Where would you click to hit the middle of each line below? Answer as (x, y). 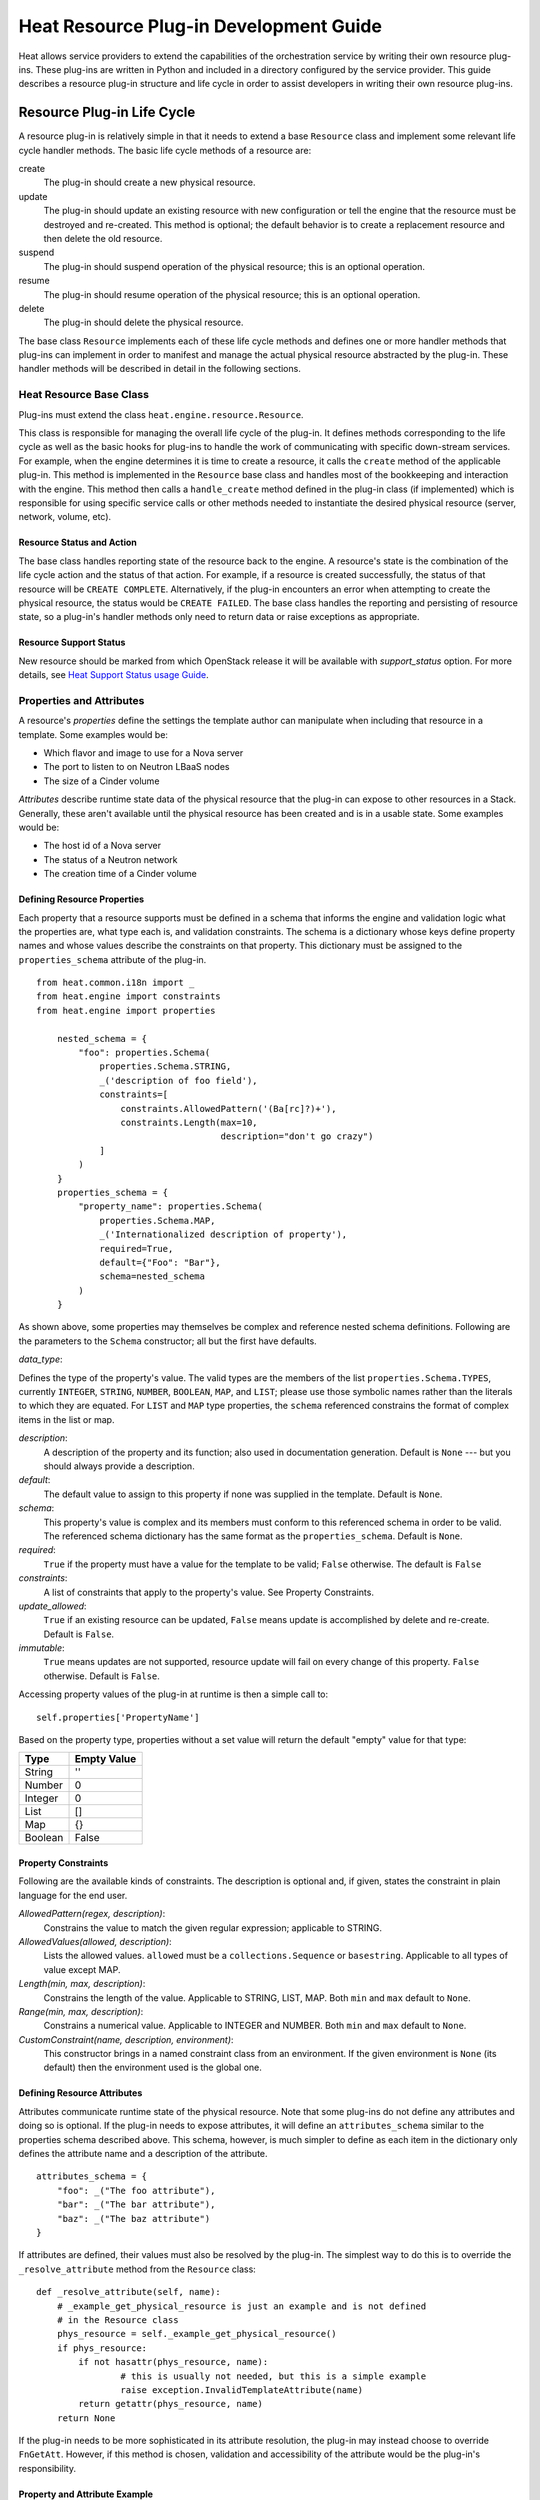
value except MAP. (82, 1969)
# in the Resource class (117, 2319)
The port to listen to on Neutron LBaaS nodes (136, 767)
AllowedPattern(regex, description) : (92, 1914)
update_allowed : (52, 1606)
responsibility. (47, 2468)
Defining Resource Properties (81, 899)
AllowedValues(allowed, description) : (95, 1941)
